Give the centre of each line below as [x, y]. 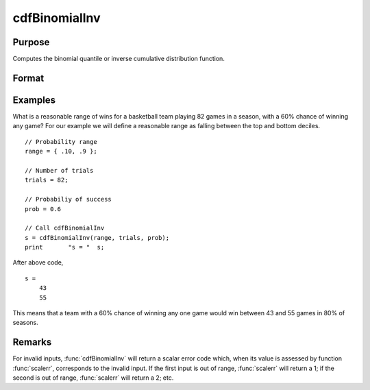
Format [28, 78]
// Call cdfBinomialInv [65, 228]
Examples [34, 100]
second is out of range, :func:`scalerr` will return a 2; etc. [93, 378]
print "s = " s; [65, 247]
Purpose [31, 42]
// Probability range [61, 142]
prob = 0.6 [43, 209]
